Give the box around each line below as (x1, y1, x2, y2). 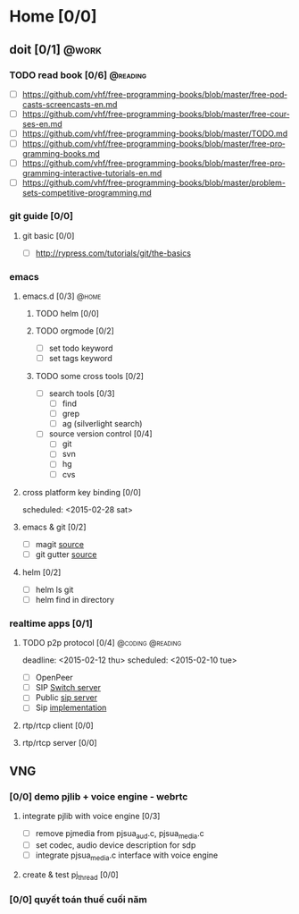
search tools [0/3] (48, 388, 115, 399)
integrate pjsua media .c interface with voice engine (35, 850, 219, 862)
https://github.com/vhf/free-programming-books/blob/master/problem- (21, 177, 286, 189)
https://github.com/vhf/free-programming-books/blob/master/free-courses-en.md (21, 108, 290, 129)
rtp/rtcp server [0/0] (21, 738, 97, 749)
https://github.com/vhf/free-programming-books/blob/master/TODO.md (21, 128, 288, 139)
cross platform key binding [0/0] (21, 487, 141, 497)
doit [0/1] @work (9, 42, 103, 57)
